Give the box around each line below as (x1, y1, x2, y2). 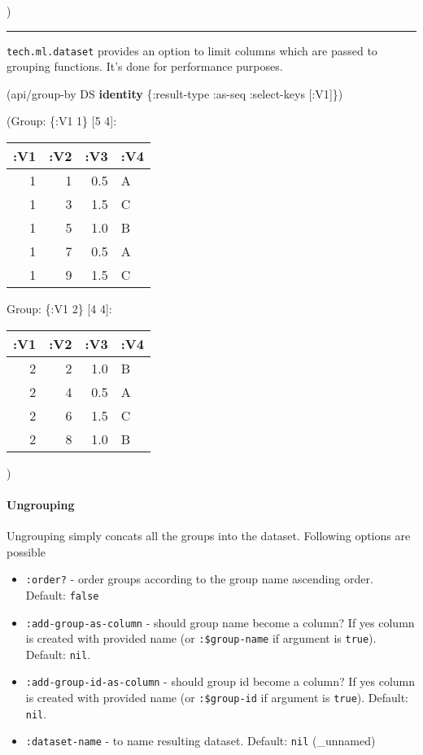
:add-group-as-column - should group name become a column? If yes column (25, 613, 415, 631)
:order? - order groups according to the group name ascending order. (25, 570, 373, 587)
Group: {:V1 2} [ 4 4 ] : (7, 300, 112, 317)
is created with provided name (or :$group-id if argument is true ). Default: (25, 689, 409, 706)
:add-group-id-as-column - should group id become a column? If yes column (25, 673, 416, 690)
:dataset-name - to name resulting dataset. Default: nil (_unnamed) (25, 732, 376, 749)
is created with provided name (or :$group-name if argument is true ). (25, 630, 377, 647)
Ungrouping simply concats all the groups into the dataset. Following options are (7, 527, 411, 544)
